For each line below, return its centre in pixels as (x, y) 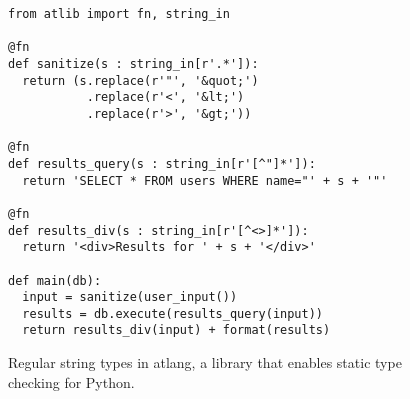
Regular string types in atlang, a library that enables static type (205, 362)
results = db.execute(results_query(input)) (172, 313)
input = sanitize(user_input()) (130, 297)
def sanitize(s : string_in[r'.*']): (133, 63)
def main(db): (55, 280)
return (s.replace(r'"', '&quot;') (140, 80)
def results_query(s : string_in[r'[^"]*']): (162, 163)
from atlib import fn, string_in (119, 14)
